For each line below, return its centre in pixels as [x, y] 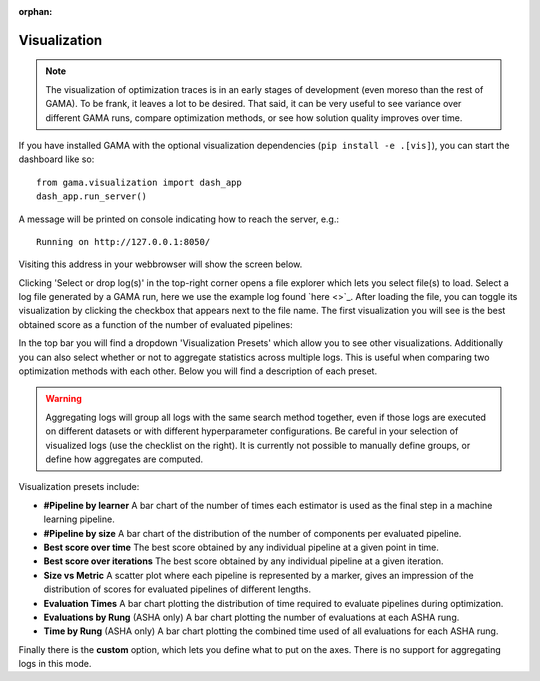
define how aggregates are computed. [124, 459]
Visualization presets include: [79, 487]
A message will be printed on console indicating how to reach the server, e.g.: [179, 219]
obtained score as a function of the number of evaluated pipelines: [156, 324]
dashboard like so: [56, 159]
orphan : [35, 11]
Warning [63, 399]
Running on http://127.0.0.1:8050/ [123, 241]
